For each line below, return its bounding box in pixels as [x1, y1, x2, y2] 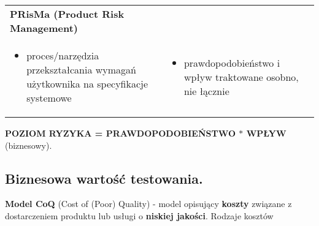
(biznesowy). [5, 138, 52, 151]
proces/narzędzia [26, 48, 99, 62]
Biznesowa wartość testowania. [5, 168, 203, 187]
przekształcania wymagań [26, 62, 137, 77]
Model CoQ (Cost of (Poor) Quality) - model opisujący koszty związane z [5, 197, 292, 210]
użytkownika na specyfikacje [26, 77, 148, 91]
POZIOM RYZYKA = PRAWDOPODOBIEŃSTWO [5, 127, 236, 139]
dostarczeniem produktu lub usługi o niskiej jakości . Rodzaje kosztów [5, 209, 274, 222]
